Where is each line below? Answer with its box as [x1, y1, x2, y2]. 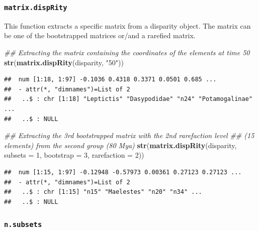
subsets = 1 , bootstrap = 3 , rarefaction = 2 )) [4, 150, 144, 160]
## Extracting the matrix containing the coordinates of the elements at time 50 [4, 47, 250, 57]
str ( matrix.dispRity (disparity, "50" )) [4, 57, 124, 67]
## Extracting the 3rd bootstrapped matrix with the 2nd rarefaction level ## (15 [4, 130, 254, 141]
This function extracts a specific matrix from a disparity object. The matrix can [4, 20, 251, 31]
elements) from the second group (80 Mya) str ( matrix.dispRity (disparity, [4, 140, 237, 150]
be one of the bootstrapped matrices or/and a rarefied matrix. [4, 30, 196, 41]
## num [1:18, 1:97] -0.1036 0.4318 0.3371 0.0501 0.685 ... [4, 76, 217, 83]
